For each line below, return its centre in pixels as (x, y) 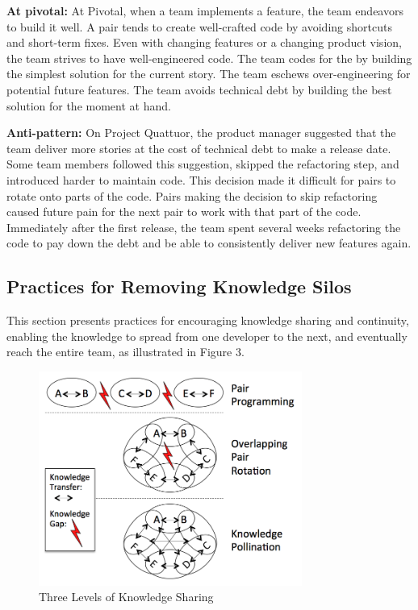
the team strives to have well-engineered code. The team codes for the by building (209, 58)
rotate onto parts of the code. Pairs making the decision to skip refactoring (192, 195)
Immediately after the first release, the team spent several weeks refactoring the (204, 227)
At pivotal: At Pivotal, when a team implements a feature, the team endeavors (205, 10)
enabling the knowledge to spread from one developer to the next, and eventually (207, 336)
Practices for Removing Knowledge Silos (179, 286)
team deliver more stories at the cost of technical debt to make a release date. (199, 148)
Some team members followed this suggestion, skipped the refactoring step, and (203, 164)
